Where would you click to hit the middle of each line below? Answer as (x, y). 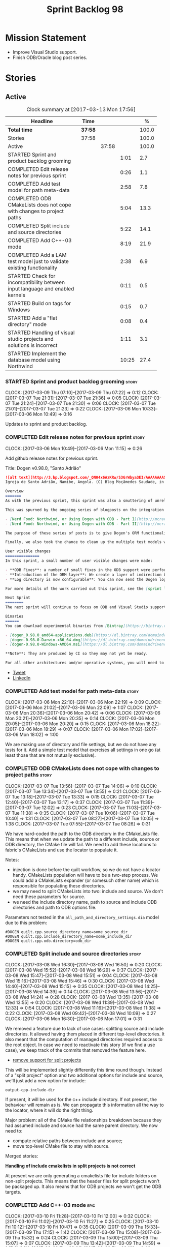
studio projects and (31, 339)
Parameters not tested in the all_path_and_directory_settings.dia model (82, 917)
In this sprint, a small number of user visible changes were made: (79, 561)
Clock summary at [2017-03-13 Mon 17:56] (81, 109)
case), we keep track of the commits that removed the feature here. (76, 1050)
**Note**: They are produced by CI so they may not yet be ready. (77, 654)
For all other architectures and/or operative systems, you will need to (85, 663)
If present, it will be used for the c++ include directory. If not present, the (81, 1099)
